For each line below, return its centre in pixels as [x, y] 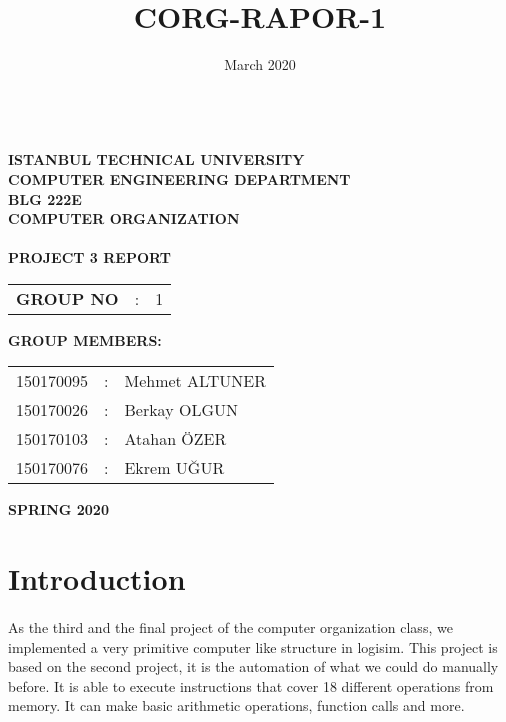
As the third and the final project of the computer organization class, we [230, 627]
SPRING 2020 [58, 509]
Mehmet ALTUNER [195, 381]
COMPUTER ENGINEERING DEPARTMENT [179, 178]
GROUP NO [67, 298]
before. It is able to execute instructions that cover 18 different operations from [251, 685]
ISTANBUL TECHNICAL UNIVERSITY [156, 159]
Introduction [97, 578]
